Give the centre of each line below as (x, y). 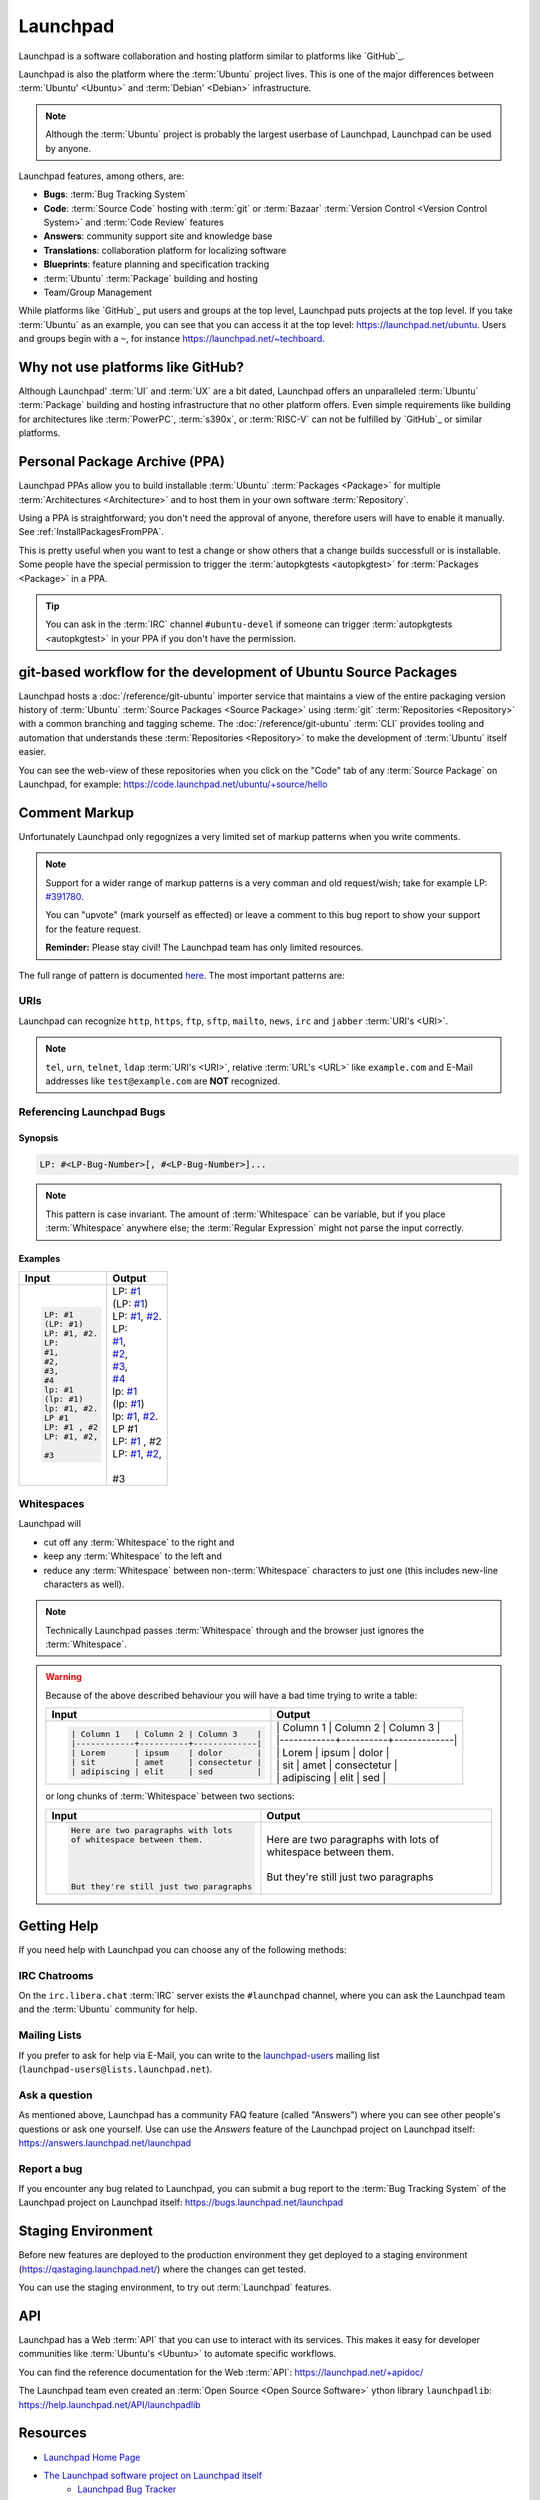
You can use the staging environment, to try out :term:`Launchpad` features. (175, 2287)
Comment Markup (76, 812)
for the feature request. (93, 929)
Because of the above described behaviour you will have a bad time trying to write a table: (231, 1695)
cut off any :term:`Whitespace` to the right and (139, 1542)
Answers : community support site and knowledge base (158, 236)
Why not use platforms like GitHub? (131, 367)
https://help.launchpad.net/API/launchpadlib (109, 2404)
